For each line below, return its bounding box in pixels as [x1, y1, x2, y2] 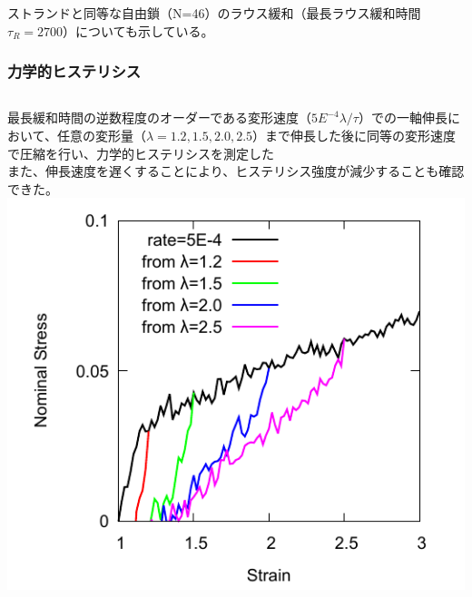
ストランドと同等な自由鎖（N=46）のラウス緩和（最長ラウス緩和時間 [7, 4, 421, 22]
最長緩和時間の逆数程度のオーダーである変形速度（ [7, 108, 312, 127]
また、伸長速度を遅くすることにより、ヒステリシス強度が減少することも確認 [7, 161, 465, 181]
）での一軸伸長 [358, 108, 447, 127]
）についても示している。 [63, 21, 214, 40]
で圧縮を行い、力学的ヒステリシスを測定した [7, 143, 274, 162]
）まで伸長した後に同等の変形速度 [252, 126, 457, 144]
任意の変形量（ [56, 126, 146, 144]
